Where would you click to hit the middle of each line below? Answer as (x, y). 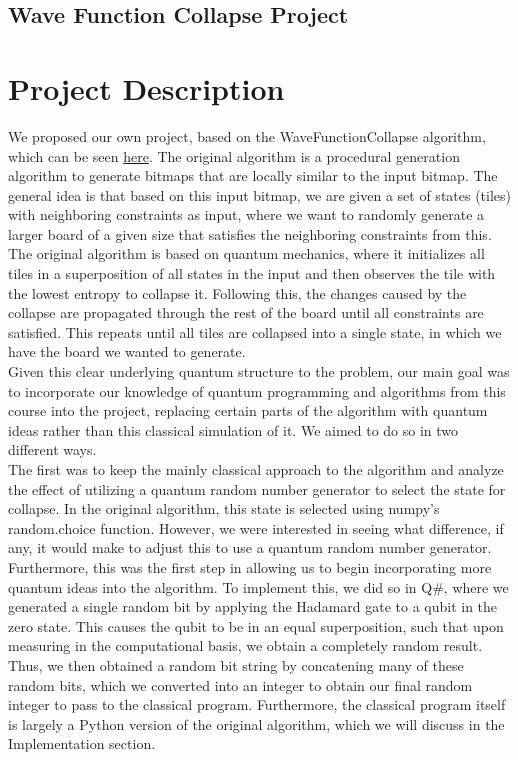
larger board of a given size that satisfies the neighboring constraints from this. (250, 233)
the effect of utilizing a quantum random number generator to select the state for (257, 488)
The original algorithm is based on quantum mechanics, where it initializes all (246, 253)
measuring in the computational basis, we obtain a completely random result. (245, 645)
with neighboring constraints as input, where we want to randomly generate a (246, 214)
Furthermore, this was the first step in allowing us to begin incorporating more (250, 566)
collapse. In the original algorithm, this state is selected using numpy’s (224, 508)
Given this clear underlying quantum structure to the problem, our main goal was (259, 371)
